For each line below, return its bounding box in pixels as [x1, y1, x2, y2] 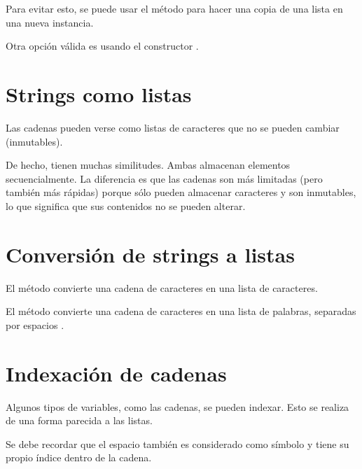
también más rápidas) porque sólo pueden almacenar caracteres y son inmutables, [6, 185, 356, 199]
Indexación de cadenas [6, 358, 227, 387]
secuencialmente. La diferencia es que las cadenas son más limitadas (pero [6, 171, 323, 185]
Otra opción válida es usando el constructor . [6, 38, 199, 53]
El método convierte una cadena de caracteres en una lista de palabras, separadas [6, 304, 356, 318]
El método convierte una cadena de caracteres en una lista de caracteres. [6, 280, 318, 295]
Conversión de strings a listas [6, 239, 295, 268]
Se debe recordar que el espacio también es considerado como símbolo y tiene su [6, 436, 349, 451]
